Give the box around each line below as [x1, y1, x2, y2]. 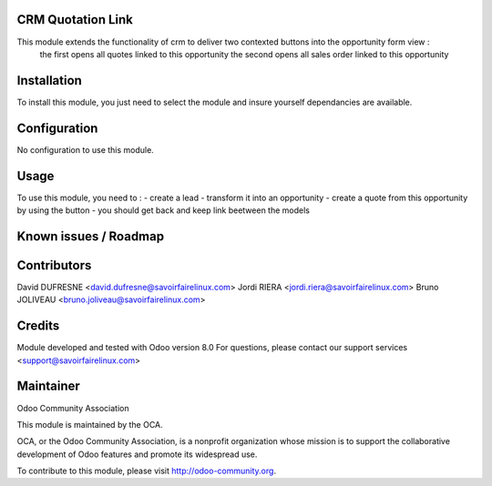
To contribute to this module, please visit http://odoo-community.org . [16, 465, 277, 477]
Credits [16, 319, 60, 334]
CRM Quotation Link [16, 12, 134, 27]
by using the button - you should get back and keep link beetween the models [16, 205, 310, 216]
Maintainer [16, 379, 81, 394]
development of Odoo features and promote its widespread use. [16, 449, 258, 460]
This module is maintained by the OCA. [16, 419, 163, 430]
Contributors [16, 258, 92, 273]
